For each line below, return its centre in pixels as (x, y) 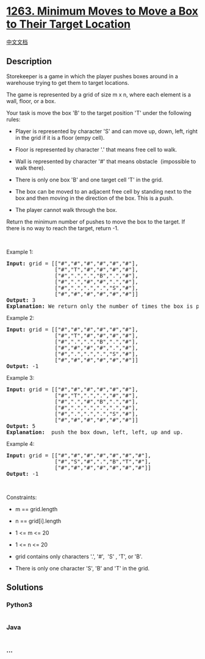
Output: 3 (21, 300)
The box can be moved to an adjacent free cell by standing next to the (103, 191)
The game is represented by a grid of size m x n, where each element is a (99, 94)
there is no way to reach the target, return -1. (63, 228)
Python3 (19, 605)
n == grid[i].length (38, 521)
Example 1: (20, 252)
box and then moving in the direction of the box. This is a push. (94, 198)
